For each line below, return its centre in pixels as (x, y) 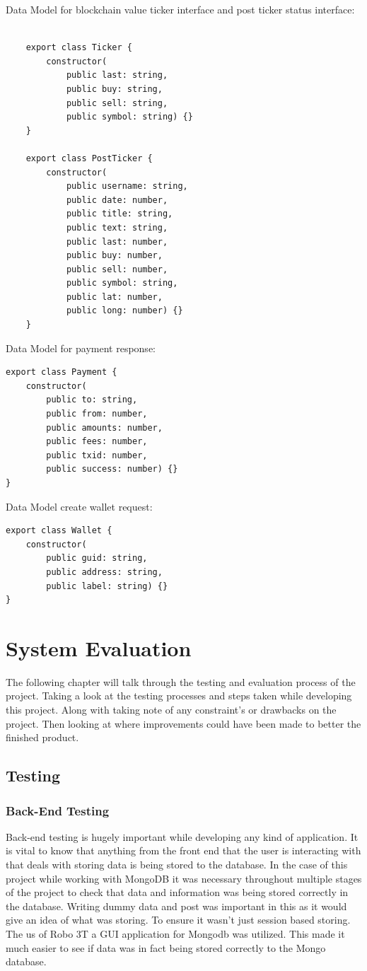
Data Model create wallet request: (79, 506)
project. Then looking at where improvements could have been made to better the (183, 723)
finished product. (42, 737)
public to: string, (92, 400)
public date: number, (117, 200)
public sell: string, (117, 103)
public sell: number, (117, 269)
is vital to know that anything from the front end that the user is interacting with (183, 850)
